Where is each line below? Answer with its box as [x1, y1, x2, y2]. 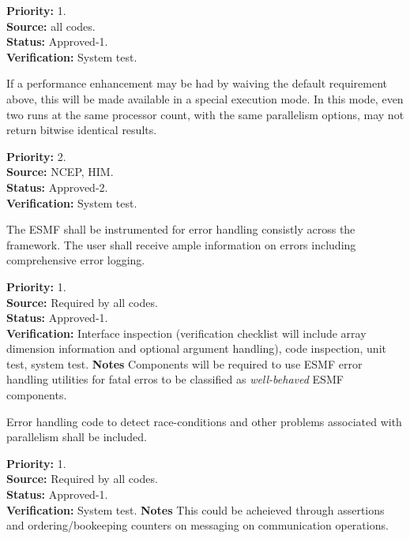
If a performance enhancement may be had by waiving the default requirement [6, 75, 387, 92]
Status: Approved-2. [6, 178, 108, 195]
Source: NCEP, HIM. [6, 163, 114, 180]
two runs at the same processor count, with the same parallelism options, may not [6, 106, 404, 122]
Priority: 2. [6, 148, 66, 164]
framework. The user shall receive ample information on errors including [6, 236, 356, 253]
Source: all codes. [6, 17, 96, 34]
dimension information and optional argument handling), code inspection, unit [6, 340, 386, 357]
